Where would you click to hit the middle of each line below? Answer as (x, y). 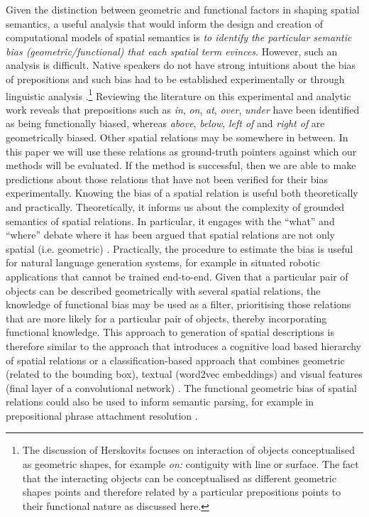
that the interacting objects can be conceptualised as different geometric (179, 478)
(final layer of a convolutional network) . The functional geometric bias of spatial (181, 387)
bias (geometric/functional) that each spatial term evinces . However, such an (172, 51)
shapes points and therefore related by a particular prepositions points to (182, 492)
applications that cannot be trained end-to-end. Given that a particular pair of (177, 276)
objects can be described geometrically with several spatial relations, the (163, 290)
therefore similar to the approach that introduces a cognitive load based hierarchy (184, 345)
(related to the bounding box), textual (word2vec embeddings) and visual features (184, 374)
